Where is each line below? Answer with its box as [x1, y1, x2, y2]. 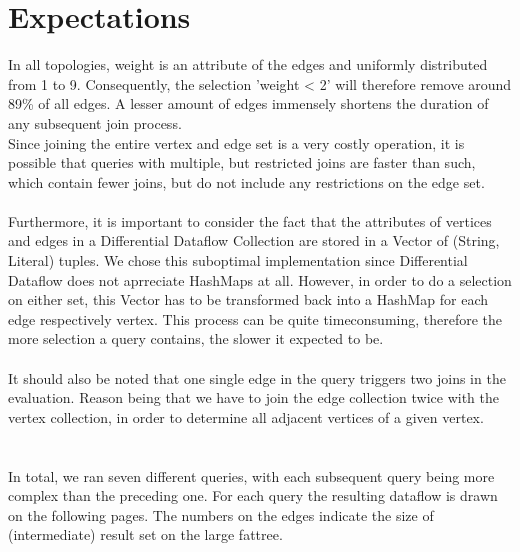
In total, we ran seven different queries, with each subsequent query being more [8, 465, 495, 486]
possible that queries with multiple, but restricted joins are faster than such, [8, 152, 476, 173]
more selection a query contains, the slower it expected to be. [8, 328, 384, 349]
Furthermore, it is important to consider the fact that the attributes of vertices [8, 210, 492, 231]
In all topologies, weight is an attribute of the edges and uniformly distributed [8, 54, 488, 75]
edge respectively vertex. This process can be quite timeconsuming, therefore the [8, 308, 503, 329]
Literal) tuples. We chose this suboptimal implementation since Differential [8, 250, 468, 271]
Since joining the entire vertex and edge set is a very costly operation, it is [8, 132, 465, 153]
